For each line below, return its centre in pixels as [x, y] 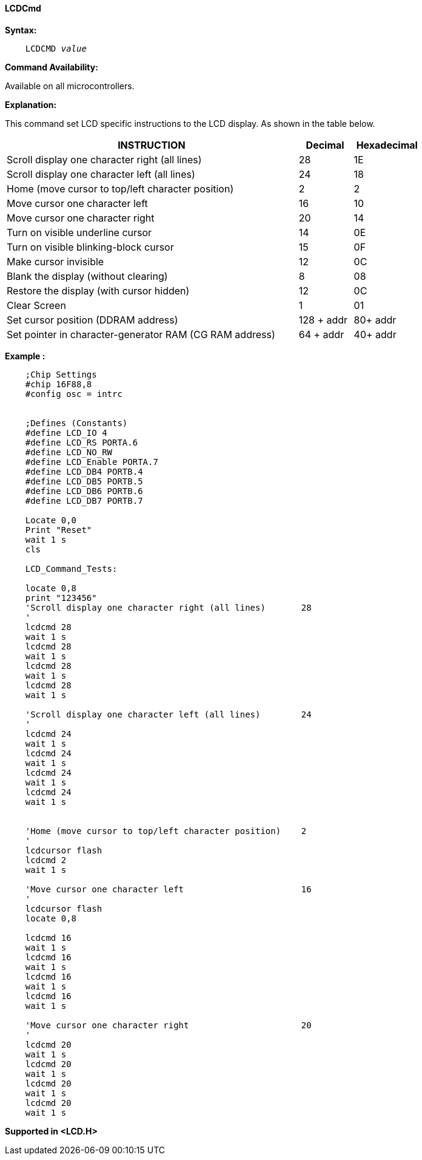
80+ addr [375, 320]
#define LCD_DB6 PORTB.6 [84, 491]
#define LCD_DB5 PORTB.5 [84, 481]
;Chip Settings [61, 374]
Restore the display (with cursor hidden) [98, 290]
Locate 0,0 [51, 520]
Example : [25, 356]
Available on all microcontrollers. [70, 86]
